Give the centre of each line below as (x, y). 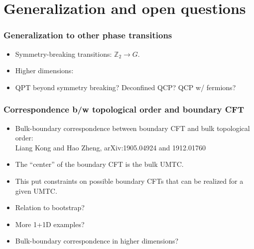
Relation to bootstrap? (50, 207)
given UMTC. (36, 190)
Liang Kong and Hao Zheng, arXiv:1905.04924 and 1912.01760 (110, 147)
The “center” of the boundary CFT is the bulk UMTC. (99, 164)
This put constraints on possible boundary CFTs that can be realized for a (129, 181)
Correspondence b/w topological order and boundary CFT (124, 109)
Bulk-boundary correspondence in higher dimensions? (97, 241)
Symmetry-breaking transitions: (63, 54)
